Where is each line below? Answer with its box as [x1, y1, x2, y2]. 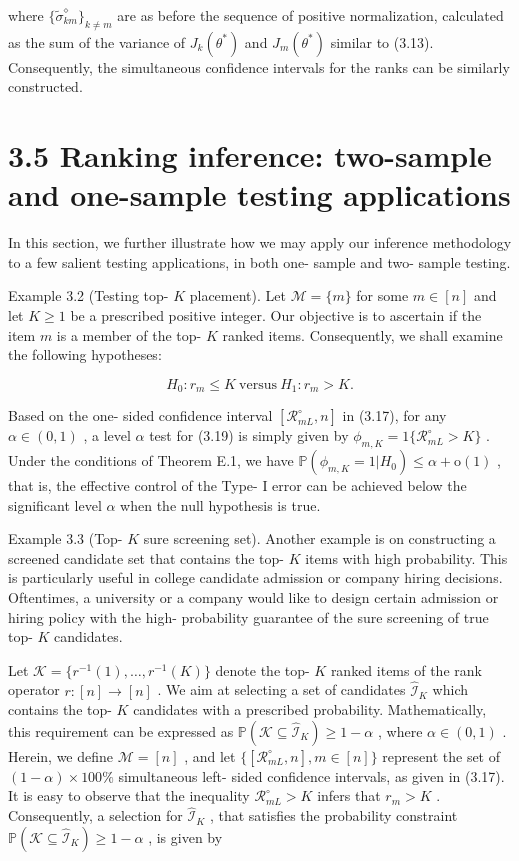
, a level [83, 425, 131, 446]
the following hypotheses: [8, 344, 162, 365]
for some [356, 285, 409, 306]
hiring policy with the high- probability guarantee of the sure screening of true [8, 606, 489, 627]
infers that [317, 785, 381, 806]
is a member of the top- [56, 324, 202, 345]
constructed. [8, 76, 83, 97]
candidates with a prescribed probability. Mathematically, [133, 699, 487, 720]
